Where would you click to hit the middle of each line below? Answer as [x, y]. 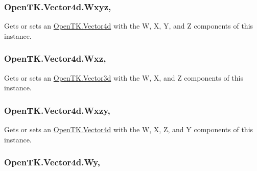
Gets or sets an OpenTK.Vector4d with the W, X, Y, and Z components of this [129, 26]
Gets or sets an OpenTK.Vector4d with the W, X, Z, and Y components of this [129, 129]
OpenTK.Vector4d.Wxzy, [57, 110]
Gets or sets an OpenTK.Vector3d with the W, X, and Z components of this [124, 77]
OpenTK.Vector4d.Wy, [52, 162]
